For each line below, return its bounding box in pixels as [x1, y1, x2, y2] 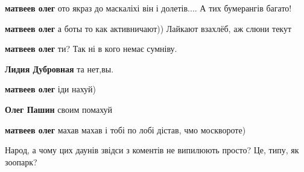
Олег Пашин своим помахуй [5, 103, 113, 115]
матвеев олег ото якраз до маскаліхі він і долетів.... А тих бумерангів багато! [5, 2, 292, 14]
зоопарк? [5, 155, 37, 168]
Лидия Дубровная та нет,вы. [5, 62, 114, 75]
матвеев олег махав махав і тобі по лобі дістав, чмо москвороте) [5, 123, 246, 136]
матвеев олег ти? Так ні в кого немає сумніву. [5, 42, 177, 55]
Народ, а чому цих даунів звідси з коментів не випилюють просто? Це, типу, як [5, 144, 299, 156]
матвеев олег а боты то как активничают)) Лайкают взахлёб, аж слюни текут [5, 22, 292, 34]
